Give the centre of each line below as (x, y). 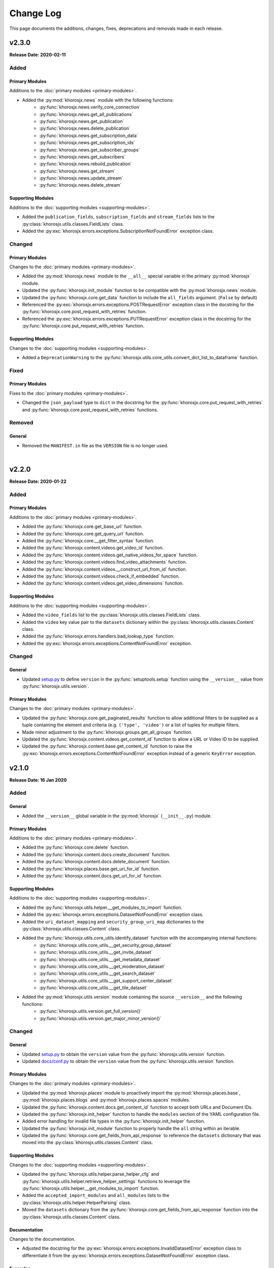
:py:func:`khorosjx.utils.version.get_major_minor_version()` (100, 1018)
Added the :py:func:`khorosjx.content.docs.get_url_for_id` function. (92, 875)
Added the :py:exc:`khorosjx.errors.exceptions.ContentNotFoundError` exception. (107, 643)
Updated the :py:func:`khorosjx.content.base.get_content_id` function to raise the (107, 746)
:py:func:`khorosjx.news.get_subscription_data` (89, 135)
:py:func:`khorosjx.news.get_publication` (82, 121)
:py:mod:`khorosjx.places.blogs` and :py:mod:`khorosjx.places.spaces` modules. (106, 1100)
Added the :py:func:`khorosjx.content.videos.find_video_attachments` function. (105, 562)
